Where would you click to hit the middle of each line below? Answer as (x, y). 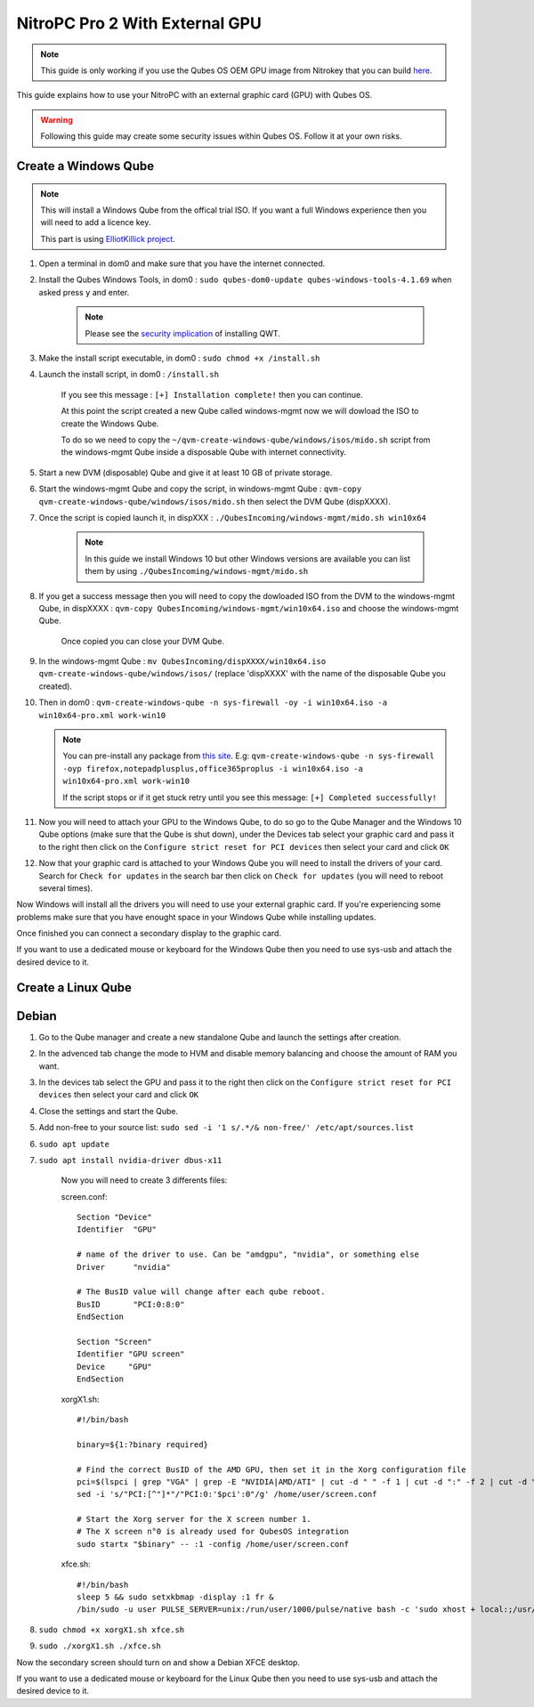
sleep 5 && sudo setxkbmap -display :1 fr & (176, 1597)
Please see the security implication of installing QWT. (182, 333)
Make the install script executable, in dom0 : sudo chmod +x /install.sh (179, 358)
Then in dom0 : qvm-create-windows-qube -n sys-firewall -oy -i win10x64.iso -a (213, 702)
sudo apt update (74, 1144)
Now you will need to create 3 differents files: (144, 1180)
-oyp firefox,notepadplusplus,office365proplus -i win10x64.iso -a (213, 769)
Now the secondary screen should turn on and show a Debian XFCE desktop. (158, 1662)
